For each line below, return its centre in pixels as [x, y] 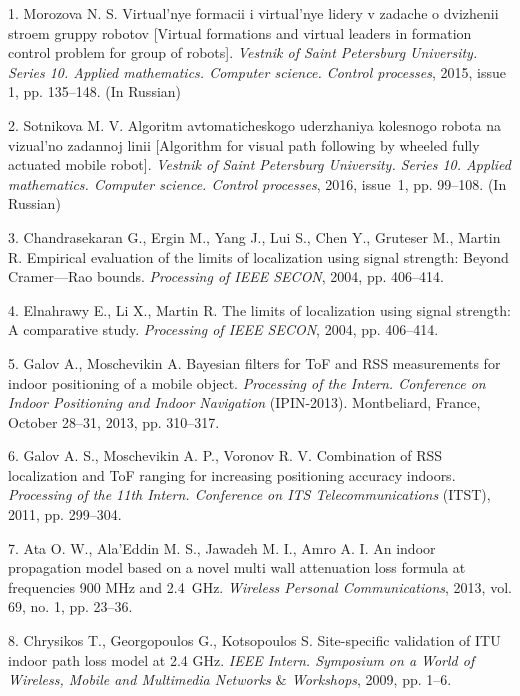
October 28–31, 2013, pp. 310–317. [114, 421]
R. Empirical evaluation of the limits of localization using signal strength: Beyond [258, 256]
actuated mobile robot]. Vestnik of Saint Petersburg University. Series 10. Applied [259, 164]
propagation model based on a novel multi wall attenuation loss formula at [237, 567]
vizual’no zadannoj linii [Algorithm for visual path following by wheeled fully [244, 144]
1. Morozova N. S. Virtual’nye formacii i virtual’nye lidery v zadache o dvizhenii [253, 13]
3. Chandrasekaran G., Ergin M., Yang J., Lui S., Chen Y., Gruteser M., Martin [254, 236]
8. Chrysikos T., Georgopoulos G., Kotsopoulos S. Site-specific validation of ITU [254, 640]
